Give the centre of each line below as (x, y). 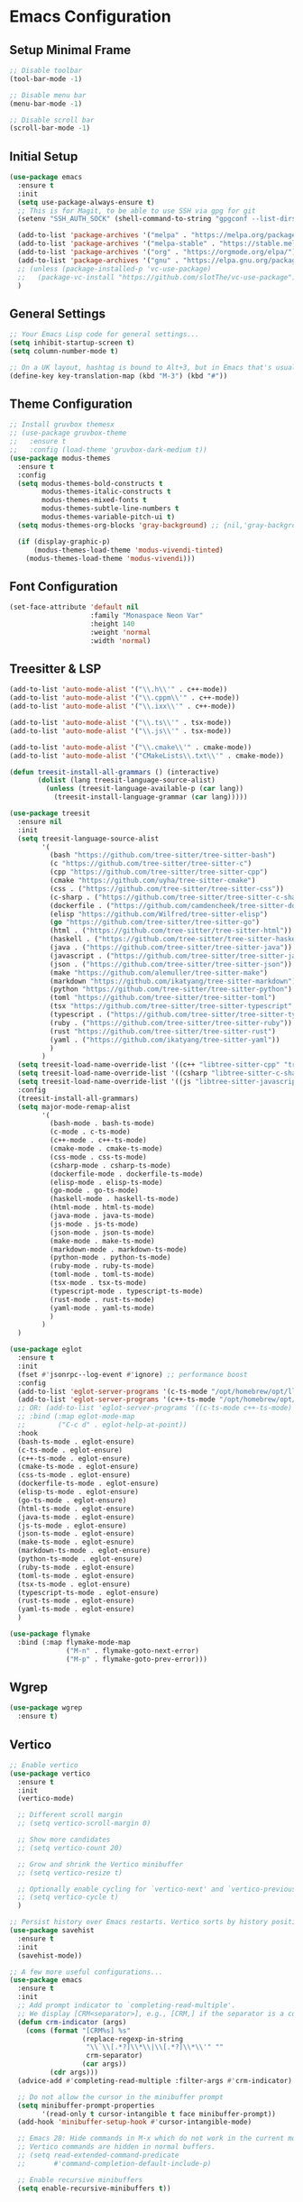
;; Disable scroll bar (52, 120)
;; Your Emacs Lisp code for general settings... (105, 335)
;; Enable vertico (44, 1765)
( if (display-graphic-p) (64, 541)
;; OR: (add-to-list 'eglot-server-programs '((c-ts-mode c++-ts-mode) (155, 1408)
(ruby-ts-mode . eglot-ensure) (76, 1567)
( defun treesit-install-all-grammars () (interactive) (115, 772)
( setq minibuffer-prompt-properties (86, 2106)
